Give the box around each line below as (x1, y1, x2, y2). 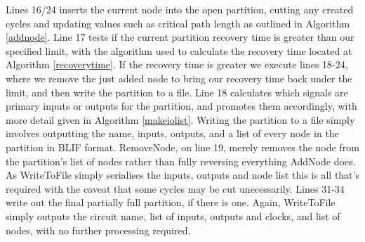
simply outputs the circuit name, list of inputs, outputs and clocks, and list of (6, 208, 340, 223)
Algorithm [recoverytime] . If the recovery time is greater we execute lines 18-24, (6, 57, 348, 72)
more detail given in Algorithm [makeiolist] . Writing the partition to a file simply (6, 112, 355, 127)
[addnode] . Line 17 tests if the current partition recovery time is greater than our (6, 30, 354, 44)
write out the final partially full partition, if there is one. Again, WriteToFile (6, 195, 336, 210)
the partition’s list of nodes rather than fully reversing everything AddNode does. (6, 153, 356, 168)
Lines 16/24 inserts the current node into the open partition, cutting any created (6, 2, 354, 16)
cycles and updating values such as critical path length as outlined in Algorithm (6, 15, 350, 30)
